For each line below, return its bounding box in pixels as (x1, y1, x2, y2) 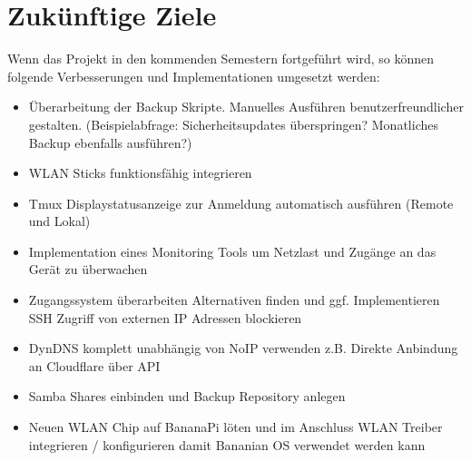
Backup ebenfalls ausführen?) (28, 132, 192, 152)
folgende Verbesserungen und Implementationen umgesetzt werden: (7, 66, 380, 85)
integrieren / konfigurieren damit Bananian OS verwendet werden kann (28, 435, 426, 454)
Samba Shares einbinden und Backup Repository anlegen (28, 387, 346, 406)
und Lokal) (28, 211, 91, 230)
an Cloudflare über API (28, 356, 161, 375)
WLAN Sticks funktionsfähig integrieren (28, 163, 252, 182)
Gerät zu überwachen (28, 260, 148, 279)
